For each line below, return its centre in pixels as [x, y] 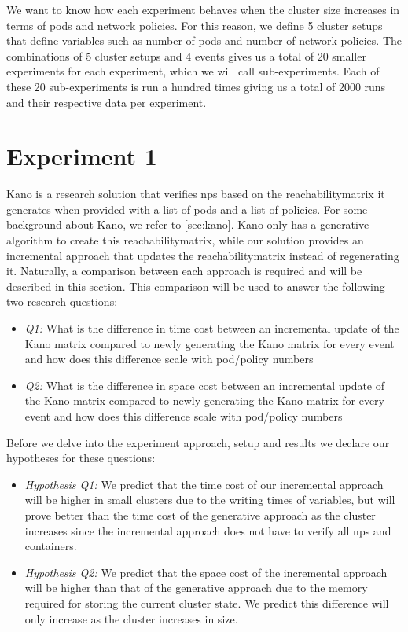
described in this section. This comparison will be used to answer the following [196, 286]
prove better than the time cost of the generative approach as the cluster [200, 514]
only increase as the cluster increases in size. [131, 618]
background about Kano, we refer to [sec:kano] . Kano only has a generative [188, 224]
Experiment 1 [82, 156]
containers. [51, 546]
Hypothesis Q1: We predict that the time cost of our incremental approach [204, 484]
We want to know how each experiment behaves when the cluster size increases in [203, 9]
